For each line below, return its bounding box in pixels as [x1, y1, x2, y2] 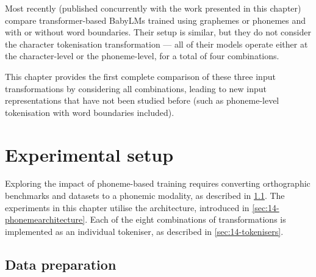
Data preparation [5, 254, 117, 273]
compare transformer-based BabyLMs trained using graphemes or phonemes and [5, 13, 306, 26]
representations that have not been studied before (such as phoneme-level [5, 94, 279, 107]
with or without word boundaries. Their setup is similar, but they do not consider [5, 26, 311, 38]
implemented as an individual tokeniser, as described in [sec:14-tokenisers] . [5, 225, 284, 237]
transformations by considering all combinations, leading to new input [5, 82, 267, 95]
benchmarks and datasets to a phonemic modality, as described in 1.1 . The [5, 189, 285, 202]
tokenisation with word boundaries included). [5, 106, 174, 118]
